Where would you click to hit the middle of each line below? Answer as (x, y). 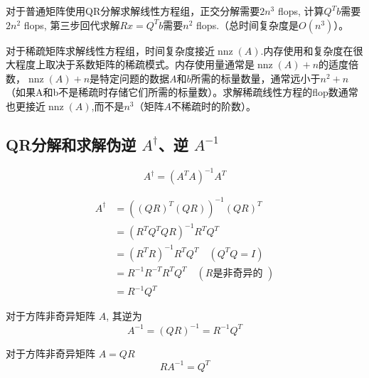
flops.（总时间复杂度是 (248, 25)
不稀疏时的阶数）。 (214, 106)
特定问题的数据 (135, 78)
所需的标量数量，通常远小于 (256, 78)
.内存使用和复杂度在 (307, 50)
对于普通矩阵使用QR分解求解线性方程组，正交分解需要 (133, 11)
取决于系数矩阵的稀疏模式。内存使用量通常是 (150, 64)
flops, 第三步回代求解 (72, 25)
